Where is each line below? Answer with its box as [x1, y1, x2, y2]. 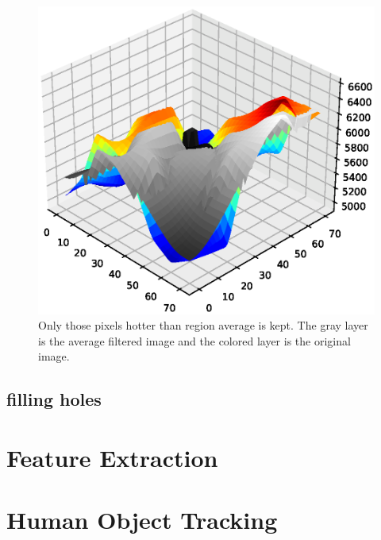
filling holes [6, 387, 102, 411]
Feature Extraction [6, 441, 218, 473]
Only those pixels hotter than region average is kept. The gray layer [38, 317, 368, 334]
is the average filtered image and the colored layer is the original [38, 332, 351, 349]
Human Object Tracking [6, 503, 278, 536]
